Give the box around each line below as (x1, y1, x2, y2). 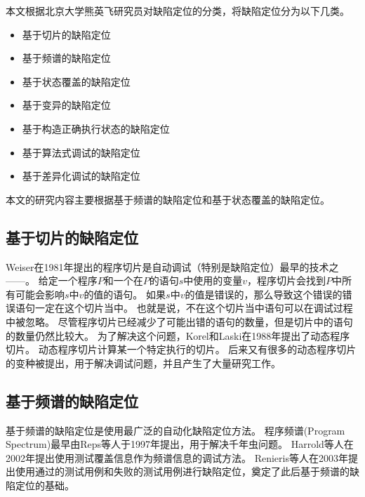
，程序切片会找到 (247, 273, 326, 288)
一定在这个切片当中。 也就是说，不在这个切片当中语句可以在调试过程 (34, 300, 353, 315)
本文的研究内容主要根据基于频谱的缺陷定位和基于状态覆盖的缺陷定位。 (6, 192, 330, 206)
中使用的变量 (183, 273, 243, 288)
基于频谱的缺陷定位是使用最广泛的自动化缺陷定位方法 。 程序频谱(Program (6, 423, 345, 437)
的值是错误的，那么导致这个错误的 (185, 286, 343, 301)
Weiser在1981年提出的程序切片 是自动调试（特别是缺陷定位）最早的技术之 (6, 259, 339, 274)
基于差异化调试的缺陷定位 (22, 168, 140, 183)
